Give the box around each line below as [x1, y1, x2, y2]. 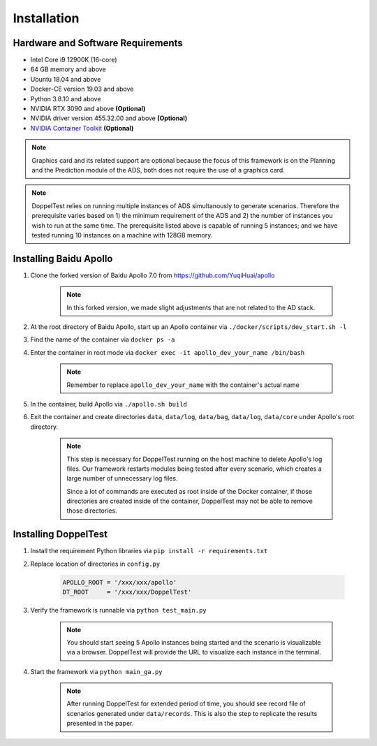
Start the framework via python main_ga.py [30, 667, 163, 675]
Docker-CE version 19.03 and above [30, 85, 134, 94]
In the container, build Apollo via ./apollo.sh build [30, 400, 188, 408]
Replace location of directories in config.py [30, 559, 161, 568]
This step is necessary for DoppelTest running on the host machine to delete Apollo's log [66, 455, 323, 463]
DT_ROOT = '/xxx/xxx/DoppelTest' [62, 588, 192, 597]
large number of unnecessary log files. [66, 474, 178, 483]
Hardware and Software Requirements [13, 37, 183, 49]
